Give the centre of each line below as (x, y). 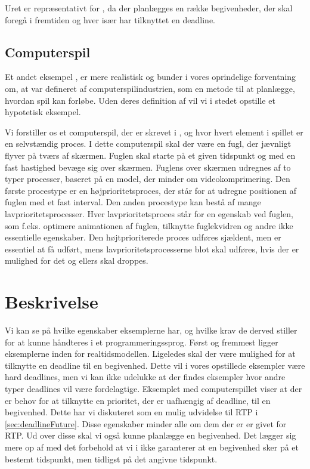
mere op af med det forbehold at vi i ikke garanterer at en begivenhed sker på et (152, 447)
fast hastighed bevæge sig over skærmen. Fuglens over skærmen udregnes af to (148, 167)
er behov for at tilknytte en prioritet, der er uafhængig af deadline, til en (138, 400)
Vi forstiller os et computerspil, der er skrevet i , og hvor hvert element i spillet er (154, 132)
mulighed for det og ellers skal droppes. (77, 260)
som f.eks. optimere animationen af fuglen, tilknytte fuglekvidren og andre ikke (149, 225)
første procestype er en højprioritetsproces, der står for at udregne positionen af (151, 190)
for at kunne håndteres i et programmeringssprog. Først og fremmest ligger (142, 342)
